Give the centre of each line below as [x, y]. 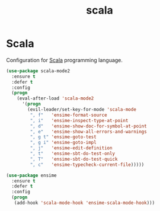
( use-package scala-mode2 [38, 71]
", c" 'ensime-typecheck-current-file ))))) [87, 164]
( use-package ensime [32, 175]
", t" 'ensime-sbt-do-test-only [73, 154]
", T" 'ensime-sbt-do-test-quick [74, 159]
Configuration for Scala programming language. [65, 60]
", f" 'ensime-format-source [69, 115]
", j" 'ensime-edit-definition [71, 148]
